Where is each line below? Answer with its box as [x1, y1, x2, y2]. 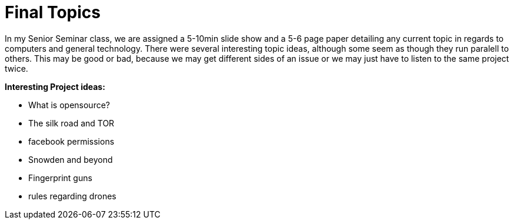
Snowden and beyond [28, 154, 113, 165]
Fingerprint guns [28, 172, 92, 183]
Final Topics [5, 2, 101, 22]
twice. [5, 63, 28, 73]
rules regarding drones [28, 190, 116, 201]
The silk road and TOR [28, 118, 115, 128]
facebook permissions [28, 136, 115, 146]
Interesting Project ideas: [5, 81, 105, 92]
